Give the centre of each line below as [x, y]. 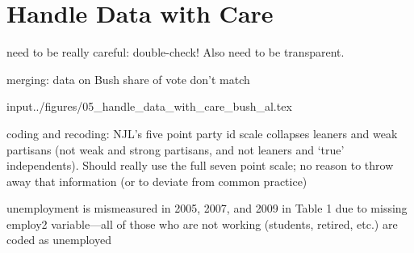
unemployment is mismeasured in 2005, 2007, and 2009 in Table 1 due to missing [207, 208]
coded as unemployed [59, 240]
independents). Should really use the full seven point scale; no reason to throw [200, 165]
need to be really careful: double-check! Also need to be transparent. [176, 52]
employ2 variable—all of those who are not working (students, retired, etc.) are [202, 223]
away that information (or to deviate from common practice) [157, 181]
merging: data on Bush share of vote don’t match [128, 79]
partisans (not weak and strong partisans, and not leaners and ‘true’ [176, 149]
